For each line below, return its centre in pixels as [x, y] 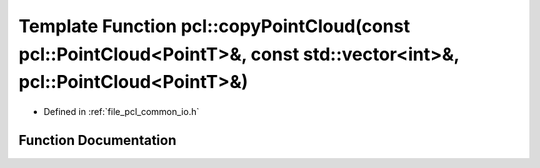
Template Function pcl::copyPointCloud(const [214, 26]
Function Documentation [97, 140]
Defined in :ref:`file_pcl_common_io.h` [121, 112]
